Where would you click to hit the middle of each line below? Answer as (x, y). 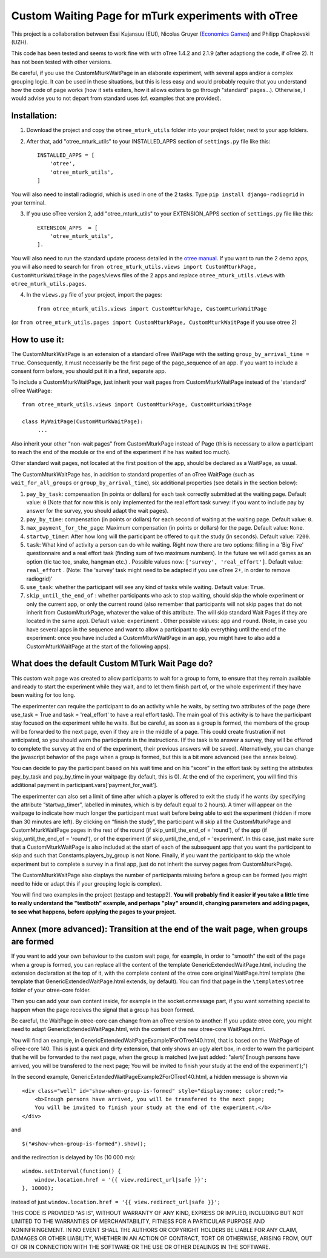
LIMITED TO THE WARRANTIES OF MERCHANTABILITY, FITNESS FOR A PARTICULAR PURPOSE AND (138, 1221)
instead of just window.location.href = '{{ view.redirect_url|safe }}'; (116, 1202)
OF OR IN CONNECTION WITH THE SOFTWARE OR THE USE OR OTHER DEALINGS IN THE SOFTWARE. (141, 1246)
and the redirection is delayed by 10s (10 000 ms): (74, 1157)
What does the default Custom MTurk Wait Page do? (112, 664)
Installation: (34, 116)
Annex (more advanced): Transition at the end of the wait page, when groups (160, 929)
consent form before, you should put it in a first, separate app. (89, 371)
